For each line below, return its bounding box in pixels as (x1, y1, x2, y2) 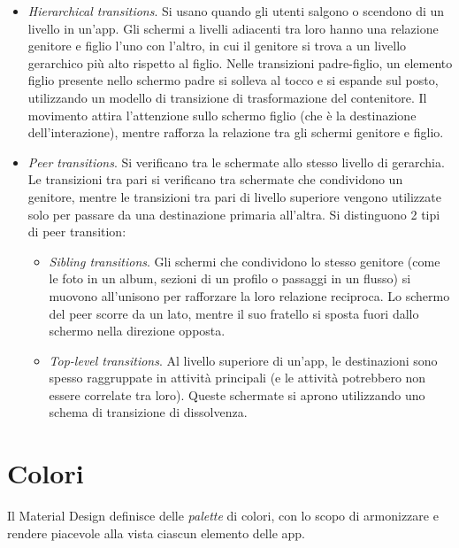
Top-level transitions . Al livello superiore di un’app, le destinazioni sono (49, 351, 438, 369)
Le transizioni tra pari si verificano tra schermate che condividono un (27, 170, 403, 189)
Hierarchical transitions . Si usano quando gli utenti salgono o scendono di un (27, 2, 445, 19)
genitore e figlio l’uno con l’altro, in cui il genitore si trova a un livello (27, 36, 407, 55)
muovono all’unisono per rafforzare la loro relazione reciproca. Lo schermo (49, 286, 450, 305)
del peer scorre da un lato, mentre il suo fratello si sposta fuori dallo (49, 304, 419, 322)
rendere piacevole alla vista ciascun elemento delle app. (7, 523, 305, 542)
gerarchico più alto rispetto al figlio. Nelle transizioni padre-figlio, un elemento (27, 53, 453, 72)
